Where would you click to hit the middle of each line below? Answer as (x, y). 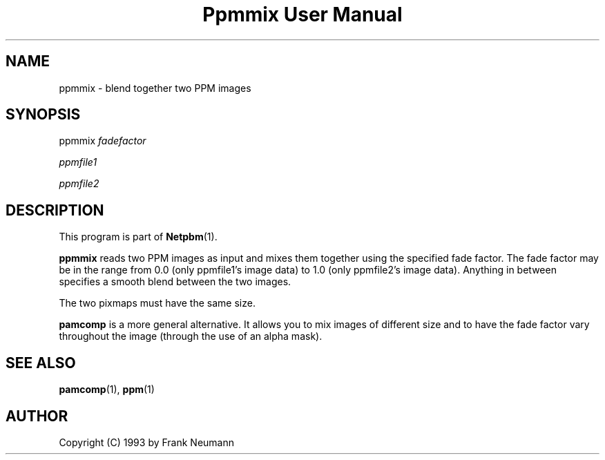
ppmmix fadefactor (103, 141)
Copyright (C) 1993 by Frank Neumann (147, 442)
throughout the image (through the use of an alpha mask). (191, 336)
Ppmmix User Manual (302, 15)
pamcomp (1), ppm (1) (107, 390)
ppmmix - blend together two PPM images (155, 88)
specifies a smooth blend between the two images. (175, 282)
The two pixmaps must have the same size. (157, 303)
